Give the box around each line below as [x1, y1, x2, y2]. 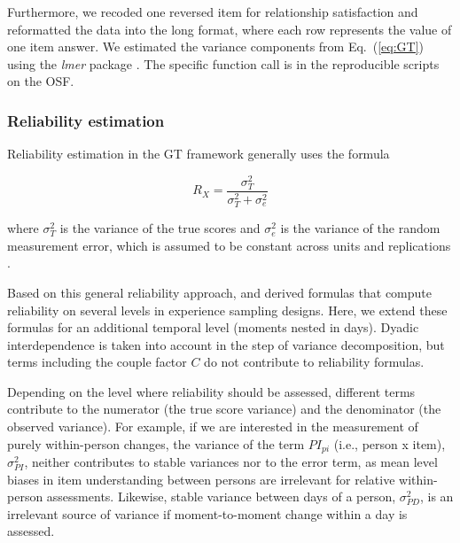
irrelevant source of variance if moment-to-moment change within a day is [7, 504, 408, 523]
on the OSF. [7, 72, 74, 90]
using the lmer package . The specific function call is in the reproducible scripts [7, 54, 440, 73]
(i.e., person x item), [333, 434, 446, 453]
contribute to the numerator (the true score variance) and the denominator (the [7, 399, 441, 418]
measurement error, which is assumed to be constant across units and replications [7, 236, 451, 254]
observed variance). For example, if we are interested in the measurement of [7, 417, 418, 436]
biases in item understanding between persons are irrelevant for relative [7, 469, 395, 488]
